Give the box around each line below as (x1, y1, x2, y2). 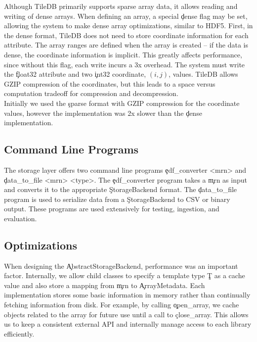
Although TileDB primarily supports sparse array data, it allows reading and (4, 1, 238, 11)
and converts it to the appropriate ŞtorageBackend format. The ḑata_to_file (4, 184, 237, 195)
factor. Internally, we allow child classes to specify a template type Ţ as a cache (4, 270, 245, 281)
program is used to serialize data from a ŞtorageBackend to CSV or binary (4, 194, 230, 204)
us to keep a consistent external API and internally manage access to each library (4, 319, 252, 329)
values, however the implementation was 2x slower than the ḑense (4, 107, 202, 118)
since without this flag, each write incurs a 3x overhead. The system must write (4, 59, 245, 69)
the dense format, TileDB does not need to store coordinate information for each (4, 30, 249, 40)
